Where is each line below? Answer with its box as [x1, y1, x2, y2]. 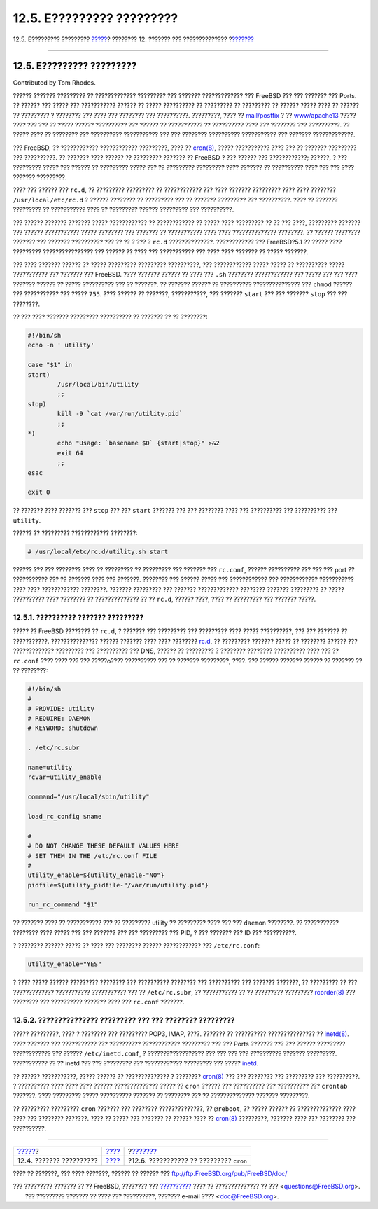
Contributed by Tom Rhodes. [13, 78, 96, 87]
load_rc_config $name [27, 813, 102, 820]
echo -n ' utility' [27, 341, 94, 350]
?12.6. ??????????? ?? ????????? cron [127, 1156, 248, 1166]
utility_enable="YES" [27, 960, 102, 968]
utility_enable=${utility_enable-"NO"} [27, 871, 164, 879]
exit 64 [57, 449, 84, 457]
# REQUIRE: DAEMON [27, 714, 91, 723]
